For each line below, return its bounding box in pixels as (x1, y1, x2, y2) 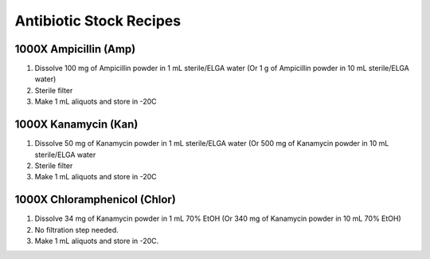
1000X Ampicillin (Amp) (14, 42, 136, 56)
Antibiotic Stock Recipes (14, 12, 182, 29)
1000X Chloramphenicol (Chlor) (14, 193, 177, 206)
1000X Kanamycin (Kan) (14, 118, 139, 131)
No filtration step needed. (34, 225, 119, 234)
